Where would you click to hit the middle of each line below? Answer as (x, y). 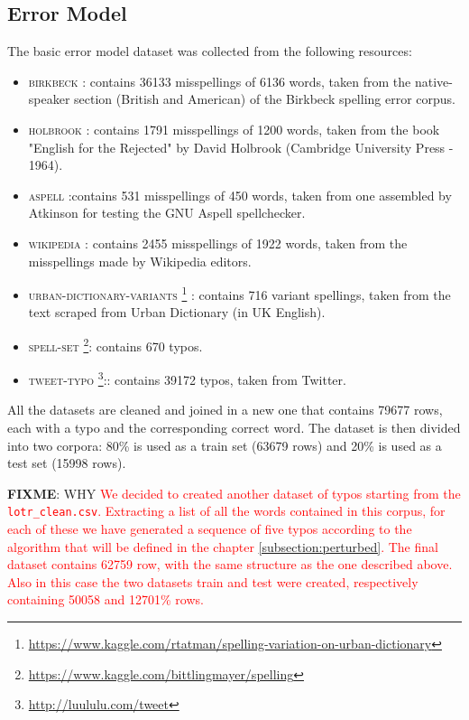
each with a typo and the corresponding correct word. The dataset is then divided (234, 428)
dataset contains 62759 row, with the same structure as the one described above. (230, 564)
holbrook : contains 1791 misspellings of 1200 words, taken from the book (234, 129)
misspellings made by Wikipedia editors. (140, 261)
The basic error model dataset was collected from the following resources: (210, 51)
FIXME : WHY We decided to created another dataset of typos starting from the (234, 493)
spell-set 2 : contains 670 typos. (115, 344)
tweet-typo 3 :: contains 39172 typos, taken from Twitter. (187, 378)
